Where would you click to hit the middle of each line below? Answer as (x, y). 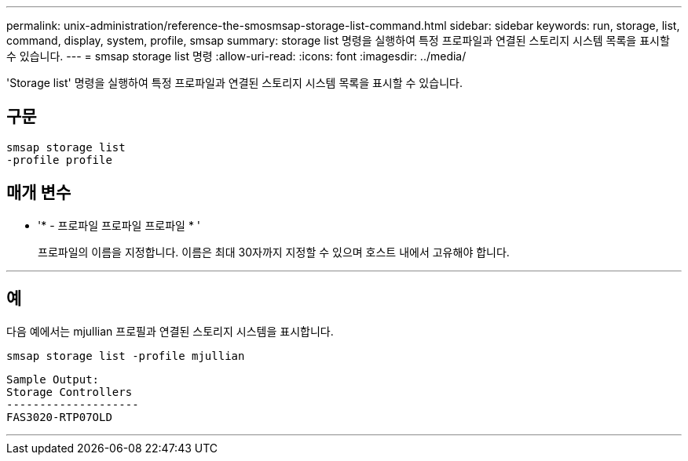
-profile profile (59, 160)
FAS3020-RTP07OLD (59, 417)
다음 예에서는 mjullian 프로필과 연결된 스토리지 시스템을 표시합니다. (170, 331)
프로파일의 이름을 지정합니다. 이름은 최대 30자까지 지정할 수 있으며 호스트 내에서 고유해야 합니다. (274, 252)
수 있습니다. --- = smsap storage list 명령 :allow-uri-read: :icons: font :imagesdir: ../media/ (236, 56)
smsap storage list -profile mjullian (126, 356)
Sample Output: (53, 379)
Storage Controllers (70, 392)
